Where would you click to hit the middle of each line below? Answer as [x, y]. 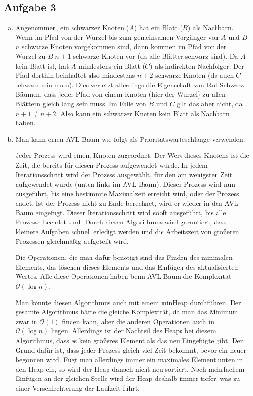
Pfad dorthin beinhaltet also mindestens [75, 75]
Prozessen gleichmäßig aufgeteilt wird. [72, 241]
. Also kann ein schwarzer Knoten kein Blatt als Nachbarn [143, 113]
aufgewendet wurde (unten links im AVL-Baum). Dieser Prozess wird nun [125, 184]
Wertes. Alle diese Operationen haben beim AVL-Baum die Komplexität [123, 276]
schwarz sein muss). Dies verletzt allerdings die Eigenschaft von [110, 84]
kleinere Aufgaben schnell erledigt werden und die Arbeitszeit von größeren [127, 232]
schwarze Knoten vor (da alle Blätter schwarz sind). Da [156, 56]
